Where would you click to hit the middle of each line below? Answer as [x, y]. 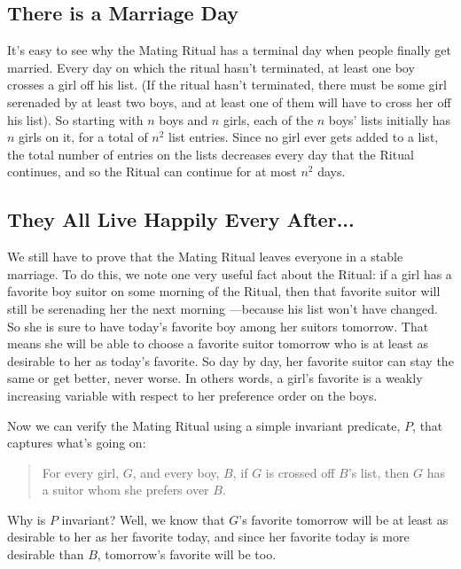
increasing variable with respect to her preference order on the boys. [192, 395]
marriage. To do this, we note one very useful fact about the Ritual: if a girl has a [230, 273]
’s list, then [379, 472]
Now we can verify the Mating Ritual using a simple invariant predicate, [204, 425]
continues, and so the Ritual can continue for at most [152, 171]
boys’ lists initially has [390, 119]
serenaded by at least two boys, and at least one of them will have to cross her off [229, 101]
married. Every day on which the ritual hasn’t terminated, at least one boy [211, 67]
